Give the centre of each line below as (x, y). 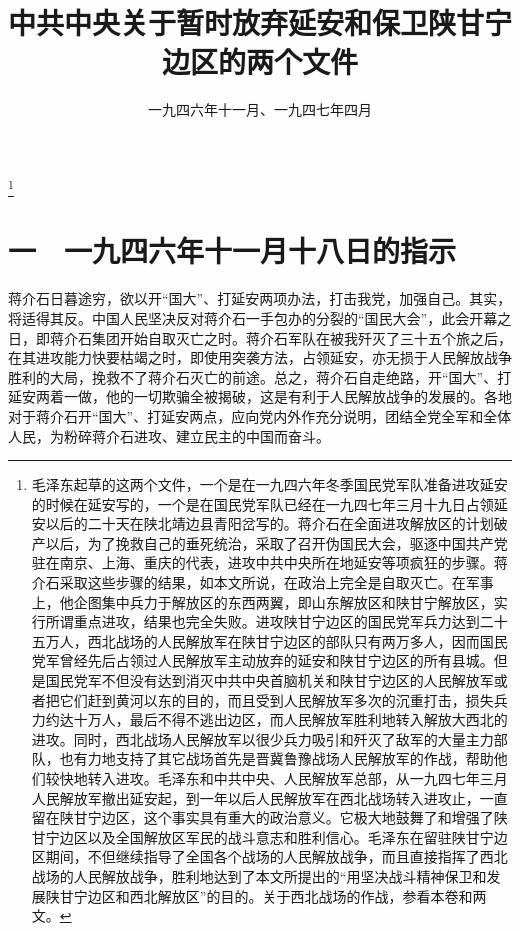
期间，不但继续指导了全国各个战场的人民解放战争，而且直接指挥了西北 (276, 856)
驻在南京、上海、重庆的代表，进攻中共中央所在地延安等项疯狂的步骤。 (262, 562)
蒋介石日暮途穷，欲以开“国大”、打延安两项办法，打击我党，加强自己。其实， (260, 298)
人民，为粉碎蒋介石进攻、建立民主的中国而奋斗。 (169, 435)
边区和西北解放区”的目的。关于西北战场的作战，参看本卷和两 (287, 895)
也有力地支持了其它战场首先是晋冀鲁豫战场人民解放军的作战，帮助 (276, 758)
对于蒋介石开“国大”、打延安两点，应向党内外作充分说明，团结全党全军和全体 (260, 415)
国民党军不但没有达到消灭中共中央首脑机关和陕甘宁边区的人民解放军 (269, 680)
